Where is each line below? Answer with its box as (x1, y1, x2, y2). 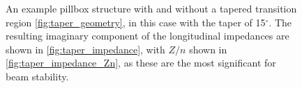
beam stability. (6, 69, 69, 83)
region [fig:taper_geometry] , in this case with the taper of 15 (6, 15, 266, 29)
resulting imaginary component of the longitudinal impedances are (6, 28, 289, 43)
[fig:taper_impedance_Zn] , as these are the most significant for (6, 55, 276, 70)
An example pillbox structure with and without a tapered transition (6, 1, 297, 15)
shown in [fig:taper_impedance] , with (6, 42, 165, 56)
